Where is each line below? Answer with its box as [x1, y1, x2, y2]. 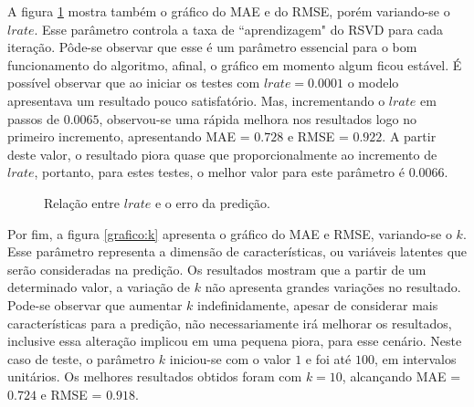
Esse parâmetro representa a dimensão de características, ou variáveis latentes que [7, 242, 468, 261]
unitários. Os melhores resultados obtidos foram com [7, 367, 302, 386]
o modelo [347, 73, 399, 92]
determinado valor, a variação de [7, 277, 191, 297]
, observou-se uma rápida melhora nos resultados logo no [99, 109, 416, 128]
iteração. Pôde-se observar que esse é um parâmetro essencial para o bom [7, 37, 417, 57]
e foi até [305, 349, 352, 368]
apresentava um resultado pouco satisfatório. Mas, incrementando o [7, 90, 385, 110]
